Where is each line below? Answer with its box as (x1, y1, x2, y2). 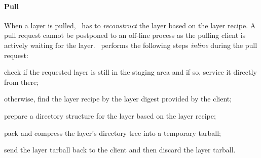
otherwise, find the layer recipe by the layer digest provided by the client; (4, 93, 232, 104)
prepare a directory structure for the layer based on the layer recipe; (4, 110, 216, 121)
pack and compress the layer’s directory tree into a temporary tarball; (4, 127, 221, 138)
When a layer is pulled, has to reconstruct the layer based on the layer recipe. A (4, 20, 256, 30)
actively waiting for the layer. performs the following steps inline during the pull (4, 39, 257, 50)
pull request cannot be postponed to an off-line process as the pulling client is (4, 30, 246, 40)
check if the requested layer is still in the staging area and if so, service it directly (4, 67, 257, 77)
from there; (4, 76, 39, 87)
